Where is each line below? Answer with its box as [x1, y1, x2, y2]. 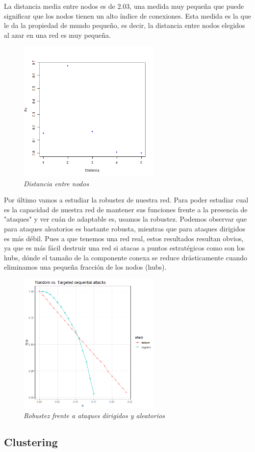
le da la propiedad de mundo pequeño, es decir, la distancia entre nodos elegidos [4, 20, 245, 30]
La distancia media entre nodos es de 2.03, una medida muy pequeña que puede [4, 1, 244, 11]
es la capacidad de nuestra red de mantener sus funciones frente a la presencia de [4, 204, 248, 214]
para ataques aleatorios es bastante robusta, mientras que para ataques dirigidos [4, 223, 246, 233]
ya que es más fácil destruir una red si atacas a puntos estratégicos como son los [4, 243, 245, 253]
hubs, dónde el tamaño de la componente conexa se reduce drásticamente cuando [4, 252, 248, 262]
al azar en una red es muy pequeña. [4, 29, 111, 40]
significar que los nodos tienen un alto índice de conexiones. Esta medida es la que [4, 10, 251, 21]
